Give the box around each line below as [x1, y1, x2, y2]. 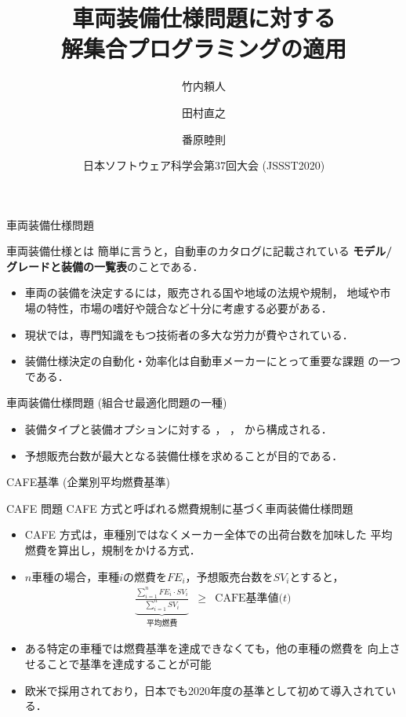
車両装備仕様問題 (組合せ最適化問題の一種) [6, 394, 227, 411]
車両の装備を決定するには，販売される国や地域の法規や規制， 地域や [24, 284, 380, 301]
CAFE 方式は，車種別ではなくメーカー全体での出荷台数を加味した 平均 [24, 526, 393, 543]
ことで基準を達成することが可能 [46, 655, 212, 671]
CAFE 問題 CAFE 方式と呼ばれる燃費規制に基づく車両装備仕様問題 [6, 499, 353, 516]
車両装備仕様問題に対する [71, 2, 335, 34]
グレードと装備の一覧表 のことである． [6, 258, 204, 274]
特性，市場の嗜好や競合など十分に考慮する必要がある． [46, 300, 332, 316]
